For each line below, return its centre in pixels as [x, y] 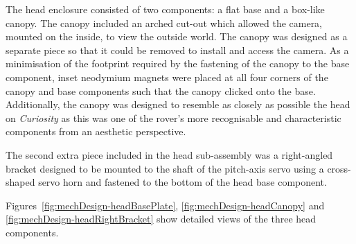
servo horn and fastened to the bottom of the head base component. [183, 182]
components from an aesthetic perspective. [96, 131]
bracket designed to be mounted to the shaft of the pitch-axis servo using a [165, 168]
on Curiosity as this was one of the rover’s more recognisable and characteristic [173, 117]
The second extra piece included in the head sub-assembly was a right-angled [169, 154]
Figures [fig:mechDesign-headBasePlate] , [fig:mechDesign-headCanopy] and [165, 205]
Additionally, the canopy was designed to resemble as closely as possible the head [178, 104]
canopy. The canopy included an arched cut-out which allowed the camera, [164, 23]
